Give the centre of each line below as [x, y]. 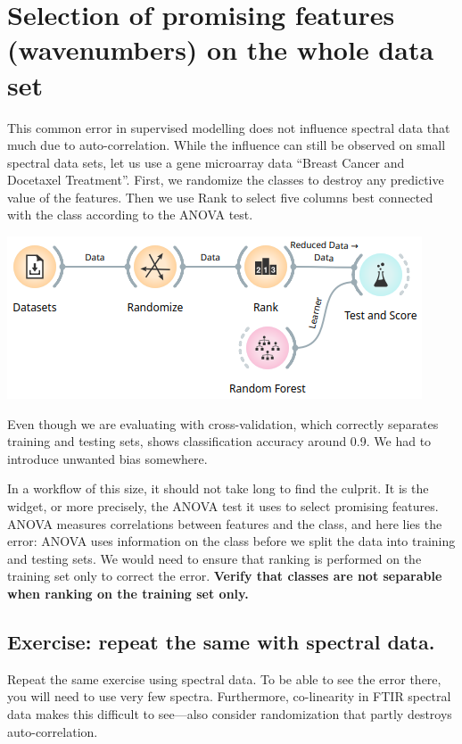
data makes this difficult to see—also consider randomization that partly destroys [230, 713]
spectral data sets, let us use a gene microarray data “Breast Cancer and [206, 162]
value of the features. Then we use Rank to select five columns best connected [220, 197]
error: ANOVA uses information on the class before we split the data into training [231, 541]
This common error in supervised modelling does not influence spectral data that [229, 127]
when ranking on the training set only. [128, 593]
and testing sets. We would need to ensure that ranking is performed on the [214, 558]
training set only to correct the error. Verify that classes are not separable [225, 576]
